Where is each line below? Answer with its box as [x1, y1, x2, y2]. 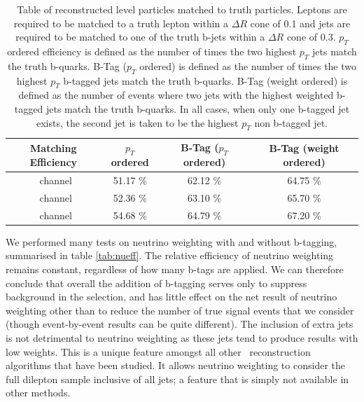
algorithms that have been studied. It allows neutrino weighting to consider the [6, 358, 345, 373]
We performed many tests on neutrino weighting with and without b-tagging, [6, 234, 337, 249]
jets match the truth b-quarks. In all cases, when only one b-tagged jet [45, 101, 350, 116]
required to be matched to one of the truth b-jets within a [15, 29, 265, 44]
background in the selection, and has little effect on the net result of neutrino [6, 289, 337, 304]
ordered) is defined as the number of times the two [139, 58, 357, 73]
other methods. [6, 385, 71, 400]
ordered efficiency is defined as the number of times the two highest [7, 43, 297, 58]
